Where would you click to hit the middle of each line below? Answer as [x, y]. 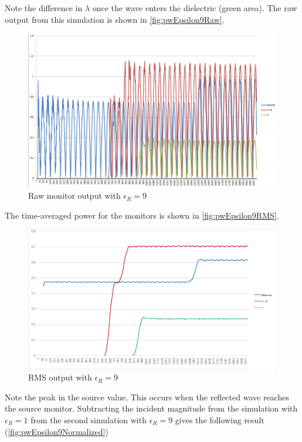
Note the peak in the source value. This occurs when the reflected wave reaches [147, 397]
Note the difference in [44, 8]
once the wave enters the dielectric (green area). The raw [195, 8]
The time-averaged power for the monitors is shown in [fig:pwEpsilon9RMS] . [142, 215]
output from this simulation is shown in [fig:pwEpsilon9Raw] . [115, 19]
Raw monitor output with [74, 195]
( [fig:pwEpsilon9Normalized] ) [57, 431]
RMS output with [60, 377]
